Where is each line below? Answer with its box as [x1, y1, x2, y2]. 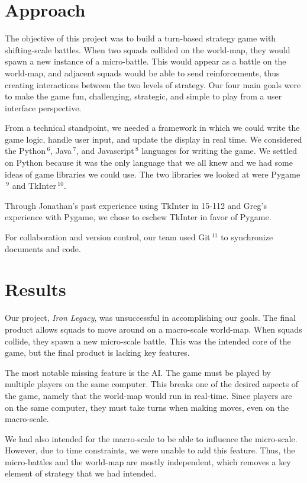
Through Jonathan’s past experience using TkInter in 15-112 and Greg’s [5, 199, 267, 211]
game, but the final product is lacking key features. [5, 346, 190, 359]
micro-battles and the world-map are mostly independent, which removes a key [5, 455, 291, 468]
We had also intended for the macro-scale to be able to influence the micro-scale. [5, 432, 298, 445]
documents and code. [5, 242, 81, 255]
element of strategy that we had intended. [5, 467, 157, 479]
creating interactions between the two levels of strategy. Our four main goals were [5, 78, 301, 91]
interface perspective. [5, 101, 82, 114]
